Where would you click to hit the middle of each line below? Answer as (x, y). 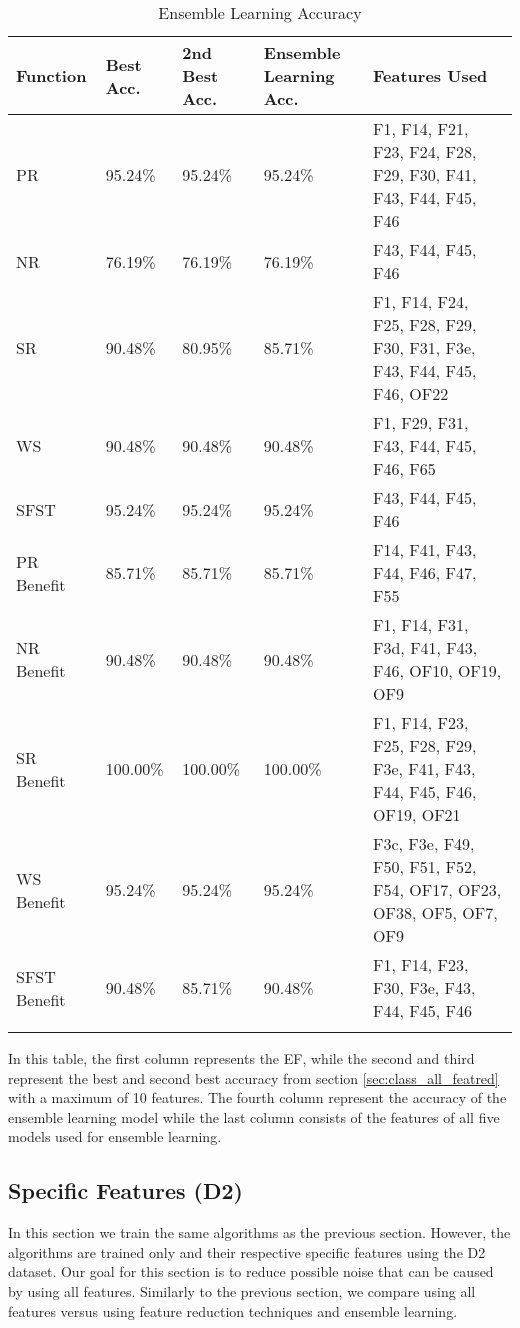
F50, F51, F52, (425, 866)
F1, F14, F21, (421, 128)
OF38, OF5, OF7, (435, 912)
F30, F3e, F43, (424, 987)
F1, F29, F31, (421, 422)
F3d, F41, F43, (425, 647)
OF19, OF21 (417, 814)
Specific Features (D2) (125, 1190)
